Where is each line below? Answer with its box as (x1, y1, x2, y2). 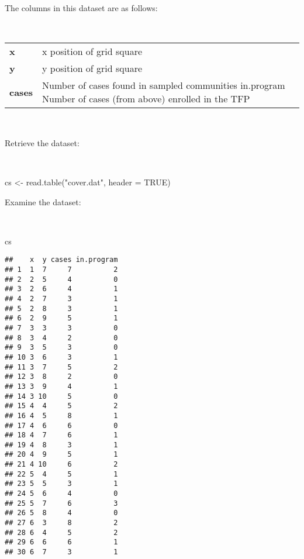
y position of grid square (42, 61, 143, 75)
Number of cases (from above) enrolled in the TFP (42, 92, 250, 106)
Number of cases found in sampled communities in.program (42, 78, 285, 92)
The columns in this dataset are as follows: (5, 2, 158, 13)
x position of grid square (42, 44, 143, 58)
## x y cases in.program (5, 256, 118, 264)
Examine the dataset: (5, 195, 81, 208)
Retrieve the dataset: (5, 136, 80, 149)
